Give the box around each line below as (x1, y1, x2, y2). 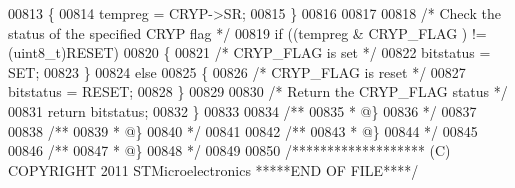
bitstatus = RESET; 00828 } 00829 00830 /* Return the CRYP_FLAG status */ (8, 81, 508, 102)
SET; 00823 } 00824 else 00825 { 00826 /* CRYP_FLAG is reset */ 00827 (8, 61, 466, 82)
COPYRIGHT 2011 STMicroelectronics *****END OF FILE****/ (8, 159, 419, 180)
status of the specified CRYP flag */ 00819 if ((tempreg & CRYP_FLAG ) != (8, 22, 487, 43)
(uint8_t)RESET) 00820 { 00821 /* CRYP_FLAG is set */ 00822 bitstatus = (8, 42, 491, 63)
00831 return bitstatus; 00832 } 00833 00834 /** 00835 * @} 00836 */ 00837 (8, 100, 477, 121)
